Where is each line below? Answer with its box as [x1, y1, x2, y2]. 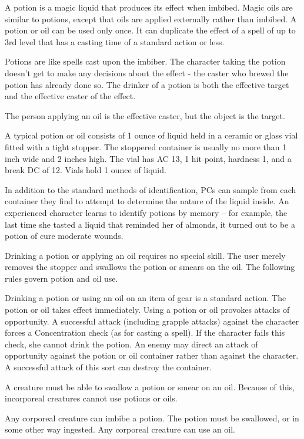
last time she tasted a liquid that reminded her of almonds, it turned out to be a [5, 218, 295, 230]
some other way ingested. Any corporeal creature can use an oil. [5, 423, 235, 435]
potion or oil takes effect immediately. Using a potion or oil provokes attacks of [5, 303, 290, 316]
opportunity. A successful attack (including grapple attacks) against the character [5, 315, 299, 327]
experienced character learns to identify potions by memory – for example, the [5, 206, 288, 218]
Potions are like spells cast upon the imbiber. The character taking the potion [5, 55, 286, 67]
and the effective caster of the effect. [5, 90, 136, 102]
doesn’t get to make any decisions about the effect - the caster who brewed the [5, 66, 289, 79]
